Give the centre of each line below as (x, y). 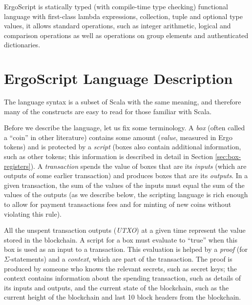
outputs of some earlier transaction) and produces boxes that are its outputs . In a (126, 175)
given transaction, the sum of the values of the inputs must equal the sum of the (124, 185)
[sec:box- (228, 156)
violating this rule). (33, 213)
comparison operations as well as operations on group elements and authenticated (126, 35)
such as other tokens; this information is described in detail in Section (108, 156)
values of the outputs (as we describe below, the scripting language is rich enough (126, 194)
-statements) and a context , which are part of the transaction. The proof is (121, 259)
